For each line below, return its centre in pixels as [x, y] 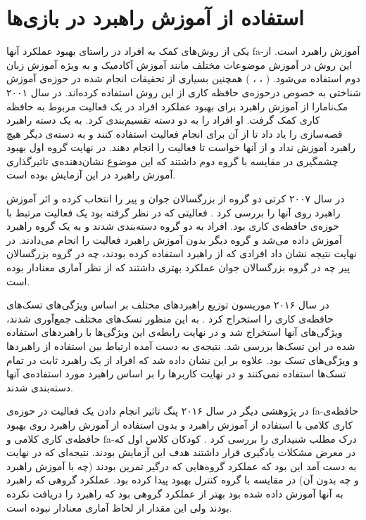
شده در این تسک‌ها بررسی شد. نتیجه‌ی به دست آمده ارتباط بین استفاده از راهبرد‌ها [181, 346]
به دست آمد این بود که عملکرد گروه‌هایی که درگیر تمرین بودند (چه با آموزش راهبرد [182, 466]
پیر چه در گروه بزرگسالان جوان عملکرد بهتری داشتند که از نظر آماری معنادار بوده [178, 267]
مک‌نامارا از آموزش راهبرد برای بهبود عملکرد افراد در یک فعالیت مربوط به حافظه [177, 106]
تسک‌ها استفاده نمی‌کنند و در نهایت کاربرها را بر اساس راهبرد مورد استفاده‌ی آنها [176, 373]
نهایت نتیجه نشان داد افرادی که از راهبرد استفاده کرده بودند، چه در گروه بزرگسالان [182, 253]
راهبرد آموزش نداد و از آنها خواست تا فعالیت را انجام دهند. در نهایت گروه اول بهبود [181, 147]
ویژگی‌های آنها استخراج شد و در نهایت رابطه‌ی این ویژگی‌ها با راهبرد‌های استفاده [175, 332]
